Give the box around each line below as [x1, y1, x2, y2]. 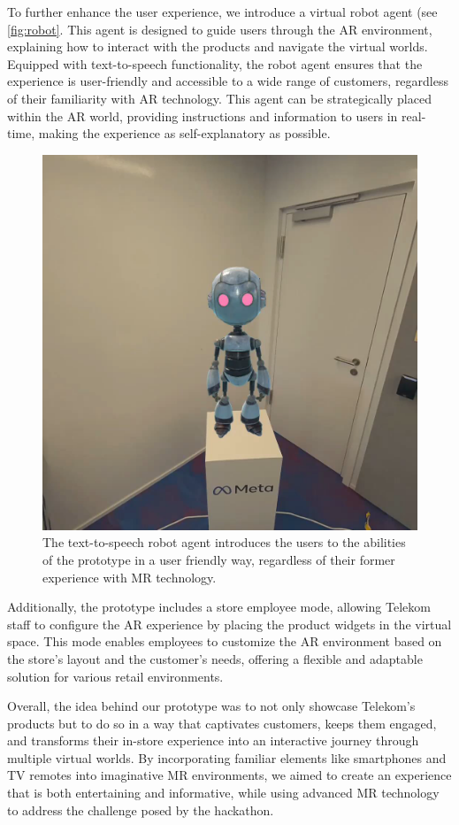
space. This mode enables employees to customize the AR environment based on [7, 632, 442, 651]
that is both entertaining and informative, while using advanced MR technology [7, 783, 440, 802]
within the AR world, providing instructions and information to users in [7, 106, 398, 125]
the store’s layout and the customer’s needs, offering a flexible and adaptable [7, 649, 423, 667]
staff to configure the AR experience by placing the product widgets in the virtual [7, 614, 452, 633]
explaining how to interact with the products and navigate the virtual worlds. [7, 37, 428, 56]
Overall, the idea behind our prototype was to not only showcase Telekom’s [7, 697, 416, 715]
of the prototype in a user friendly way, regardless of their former [42, 550, 395, 568]
